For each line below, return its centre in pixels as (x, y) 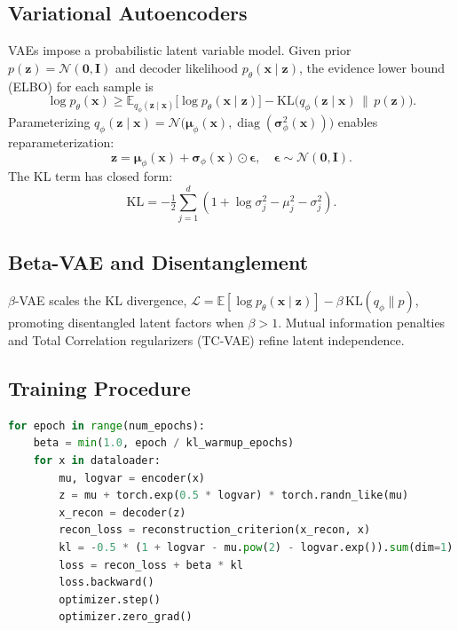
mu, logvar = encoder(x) (132, 478)
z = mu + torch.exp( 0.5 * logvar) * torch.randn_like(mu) (234, 496)
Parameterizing (49, 122)
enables (358, 122)
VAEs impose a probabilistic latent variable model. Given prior (180, 50)
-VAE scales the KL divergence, (101, 300)
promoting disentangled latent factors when (126, 323)
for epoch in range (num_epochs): (107, 425)
